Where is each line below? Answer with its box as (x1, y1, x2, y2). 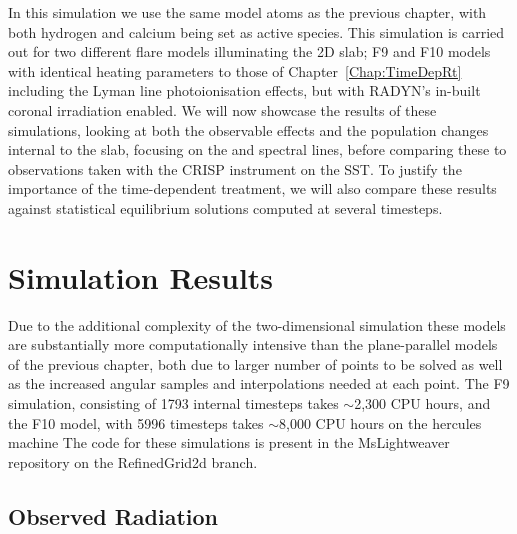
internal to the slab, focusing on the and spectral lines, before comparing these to (8, 139, 507, 160)
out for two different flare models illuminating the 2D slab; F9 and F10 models (8, 41, 491, 62)
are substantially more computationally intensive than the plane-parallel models (8, 334, 498, 355)
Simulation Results (8, 256, 274, 297)
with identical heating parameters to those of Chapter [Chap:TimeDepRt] (8, 60, 462, 81)
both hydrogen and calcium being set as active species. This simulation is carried (8, 21, 505, 42)
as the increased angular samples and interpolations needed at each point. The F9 (8, 373, 510, 394)
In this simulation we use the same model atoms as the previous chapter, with (8, 2, 487, 22)
